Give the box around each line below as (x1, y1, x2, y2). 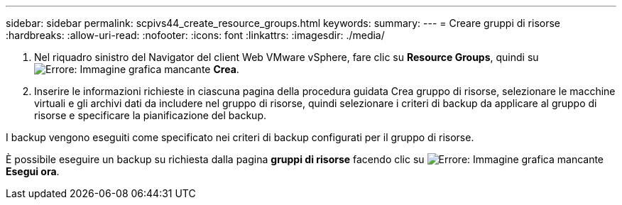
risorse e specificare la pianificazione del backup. (34, 109, 266, 121)
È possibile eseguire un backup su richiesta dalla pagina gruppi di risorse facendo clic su (6, 153, 425, 165)
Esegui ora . (6, 165, 60, 177)
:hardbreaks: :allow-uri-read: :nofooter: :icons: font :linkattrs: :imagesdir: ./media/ (6, 29, 385, 41)
